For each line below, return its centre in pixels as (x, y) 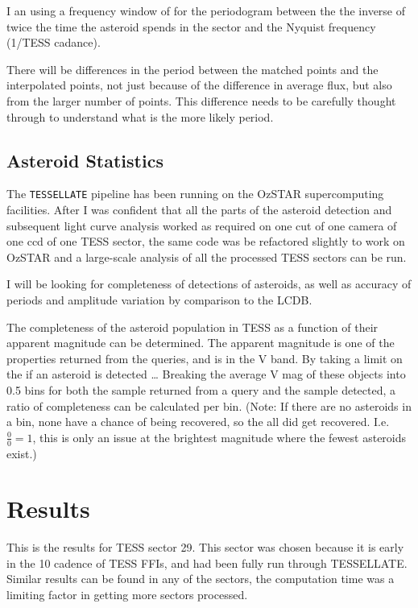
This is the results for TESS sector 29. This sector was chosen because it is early (205, 547)
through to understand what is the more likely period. (140, 116)
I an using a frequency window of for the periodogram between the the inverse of (206, 10)
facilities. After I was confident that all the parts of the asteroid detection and (199, 210)
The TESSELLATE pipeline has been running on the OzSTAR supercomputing (195, 194)
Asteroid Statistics (85, 160)
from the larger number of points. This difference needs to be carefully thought (201, 100)
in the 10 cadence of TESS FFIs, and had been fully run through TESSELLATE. (207, 563)
